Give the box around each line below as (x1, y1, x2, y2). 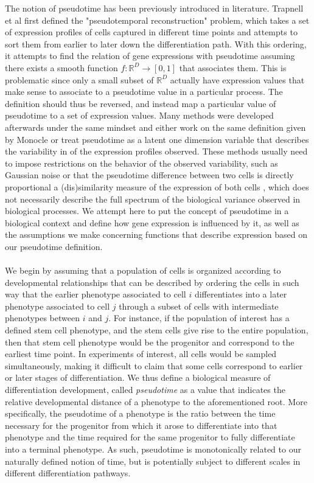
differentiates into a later (194, 288, 287, 301)
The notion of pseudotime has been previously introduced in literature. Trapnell (5, 2, 304, 14)
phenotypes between (5, 311, 80, 324)
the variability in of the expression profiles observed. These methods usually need (5, 145, 308, 158)
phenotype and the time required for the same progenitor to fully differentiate (5, 431, 295, 443)
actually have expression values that (170, 73, 305, 86)
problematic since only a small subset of (5, 73, 154, 86)
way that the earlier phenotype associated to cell (5, 288, 186, 301)
